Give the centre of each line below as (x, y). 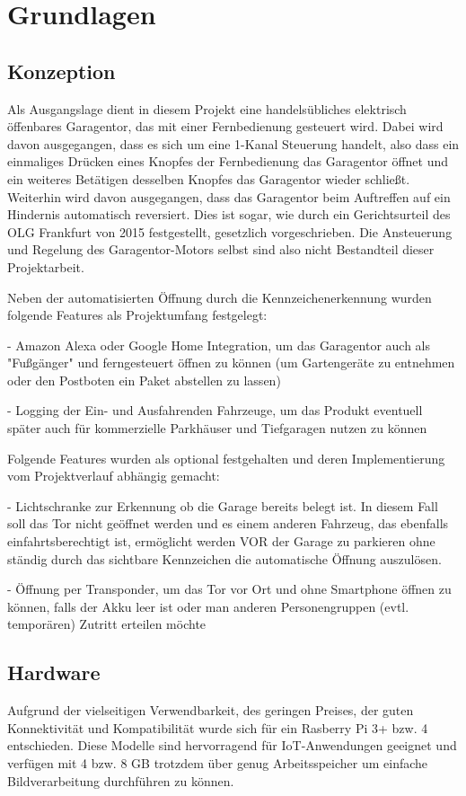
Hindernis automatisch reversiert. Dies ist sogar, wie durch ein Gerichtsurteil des (229, 214)
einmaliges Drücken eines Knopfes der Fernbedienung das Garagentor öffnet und (228, 161)
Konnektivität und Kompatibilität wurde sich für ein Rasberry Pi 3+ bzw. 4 (218, 727)
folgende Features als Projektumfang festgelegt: (137, 315)
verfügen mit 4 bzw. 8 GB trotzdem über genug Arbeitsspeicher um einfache (218, 763)
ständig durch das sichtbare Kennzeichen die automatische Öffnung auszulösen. (224, 558)
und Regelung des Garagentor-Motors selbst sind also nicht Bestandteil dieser (221, 249)
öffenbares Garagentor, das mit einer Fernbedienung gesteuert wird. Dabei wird (225, 126)
